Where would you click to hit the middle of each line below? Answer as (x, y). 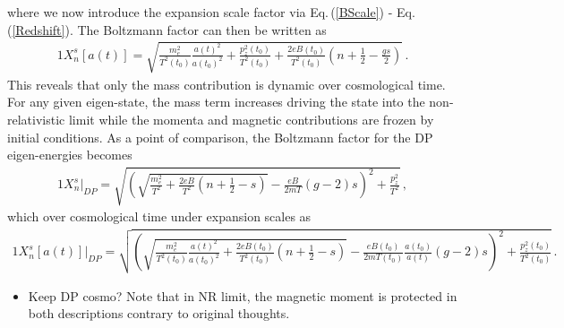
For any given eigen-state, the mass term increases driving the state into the (216, 102)
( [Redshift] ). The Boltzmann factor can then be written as (167, 29)
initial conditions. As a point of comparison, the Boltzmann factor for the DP (220, 137)
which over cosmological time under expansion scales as (159, 216)
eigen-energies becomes (70, 155)
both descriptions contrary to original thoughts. (159, 313)
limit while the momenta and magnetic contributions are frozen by (251, 119)
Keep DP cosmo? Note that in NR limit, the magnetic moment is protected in (243, 295)
